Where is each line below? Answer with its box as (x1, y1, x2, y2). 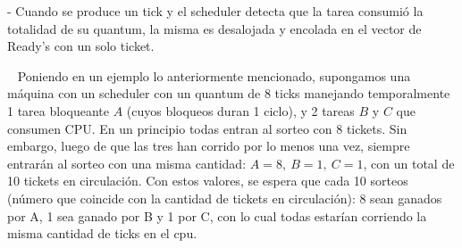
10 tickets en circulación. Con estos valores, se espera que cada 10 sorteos (7, 171, 408, 190)
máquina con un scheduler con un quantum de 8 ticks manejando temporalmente (7, 84, 450, 103)
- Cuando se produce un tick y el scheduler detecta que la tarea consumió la (7, 2, 424, 20)
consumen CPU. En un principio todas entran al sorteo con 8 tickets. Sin (7, 119, 407, 137)
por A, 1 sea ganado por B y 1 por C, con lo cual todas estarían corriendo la (7, 206, 427, 225)
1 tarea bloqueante (7, 101, 109, 120)
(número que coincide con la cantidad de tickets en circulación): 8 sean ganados (7, 188, 442, 207)
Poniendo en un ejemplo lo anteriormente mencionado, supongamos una (17, 66, 411, 85)
